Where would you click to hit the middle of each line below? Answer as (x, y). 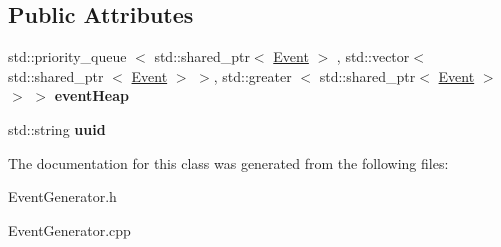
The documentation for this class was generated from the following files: (228, 162)
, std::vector (373, 56)
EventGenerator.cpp (69, 229)
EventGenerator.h (62, 196)
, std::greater (252, 75)
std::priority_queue (67, 56)
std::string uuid (57, 128)
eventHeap (91, 95)
